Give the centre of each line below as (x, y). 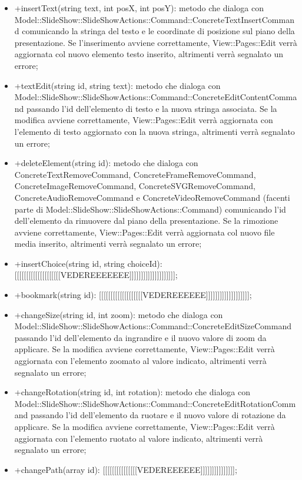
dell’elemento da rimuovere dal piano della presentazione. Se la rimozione (146, 221)
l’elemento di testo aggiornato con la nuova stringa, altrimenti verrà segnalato (155, 131)
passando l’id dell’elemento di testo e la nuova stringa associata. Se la (152, 108)
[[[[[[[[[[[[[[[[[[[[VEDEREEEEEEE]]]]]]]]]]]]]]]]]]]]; (96, 275)
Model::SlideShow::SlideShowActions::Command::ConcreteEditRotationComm (155, 403)
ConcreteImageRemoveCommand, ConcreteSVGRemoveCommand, (135, 186)
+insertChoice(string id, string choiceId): (88, 263)
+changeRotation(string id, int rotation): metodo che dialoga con (132, 392)
